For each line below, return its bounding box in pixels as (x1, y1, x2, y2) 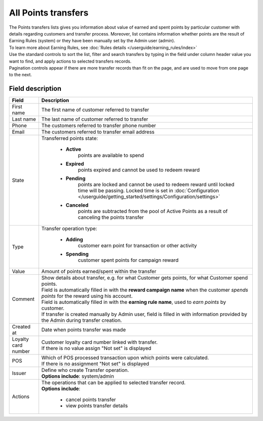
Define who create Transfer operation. (41, 367, 129, 374)
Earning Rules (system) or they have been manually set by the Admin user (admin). (9, 38, 175, 44)
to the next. (9, 72, 32, 78)
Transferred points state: (41, 135, 98, 142)
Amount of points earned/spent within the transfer (41, 268, 157, 275)
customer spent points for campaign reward (78, 257, 179, 263)
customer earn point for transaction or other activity (78, 242, 197, 249)
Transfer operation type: (41, 225, 97, 232)
